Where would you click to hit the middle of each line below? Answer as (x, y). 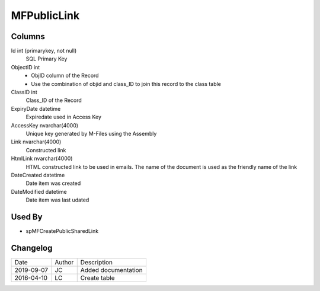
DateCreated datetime (38, 175)
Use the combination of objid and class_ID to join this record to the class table (126, 84)
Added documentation (111, 270)
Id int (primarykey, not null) (44, 51)
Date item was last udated (57, 200)
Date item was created (53, 183)
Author (64, 262)
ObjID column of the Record (65, 76)
